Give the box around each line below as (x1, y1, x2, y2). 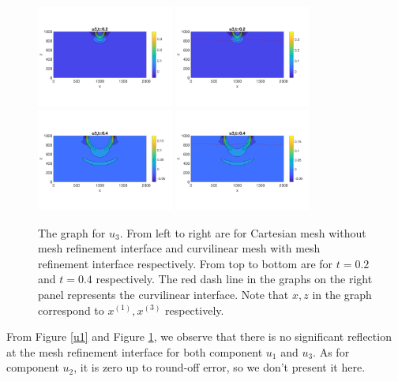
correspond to (38, 301, 104, 318)
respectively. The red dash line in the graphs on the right (96, 271, 373, 287)
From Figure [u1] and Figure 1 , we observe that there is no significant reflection (6, 328, 392, 345)
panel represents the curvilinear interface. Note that (38, 286, 289, 302)
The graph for (38, 224, 106, 241)
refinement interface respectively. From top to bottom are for (38, 255, 333, 271)
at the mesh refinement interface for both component (6, 343, 263, 360)
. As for (313, 343, 350, 360)
